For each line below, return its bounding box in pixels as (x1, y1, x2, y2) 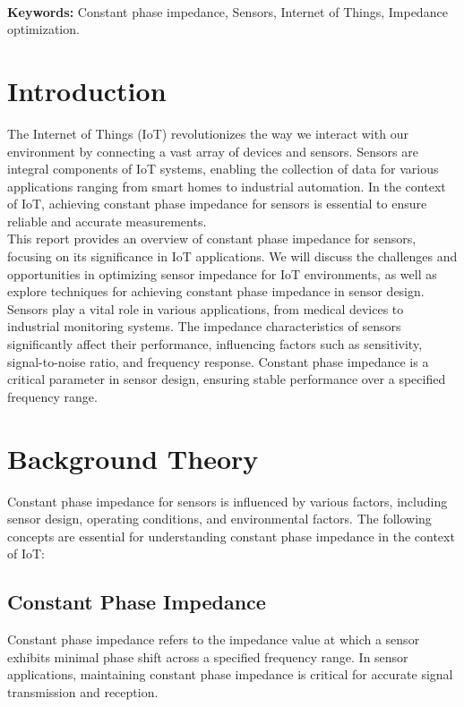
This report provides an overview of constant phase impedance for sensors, (7, 229, 417, 248)
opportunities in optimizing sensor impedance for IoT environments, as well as (7, 264, 437, 283)
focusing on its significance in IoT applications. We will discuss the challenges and (7, 247, 458, 266)
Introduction (7, 72, 167, 108)
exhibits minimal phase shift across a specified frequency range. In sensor (7, 647, 408, 666)
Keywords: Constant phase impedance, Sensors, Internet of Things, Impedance (7, 2, 448, 21)
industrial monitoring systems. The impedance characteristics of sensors (7, 317, 401, 336)
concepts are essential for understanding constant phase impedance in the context (7, 526, 455, 545)
